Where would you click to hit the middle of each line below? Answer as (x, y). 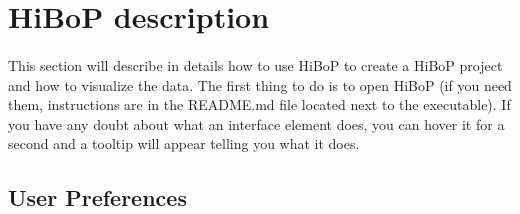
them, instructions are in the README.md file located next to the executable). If (259, 104)
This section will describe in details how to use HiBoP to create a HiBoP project (255, 64)
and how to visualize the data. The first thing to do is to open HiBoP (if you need (260, 84)
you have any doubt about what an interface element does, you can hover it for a (256, 123)
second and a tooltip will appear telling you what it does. (184, 143)
